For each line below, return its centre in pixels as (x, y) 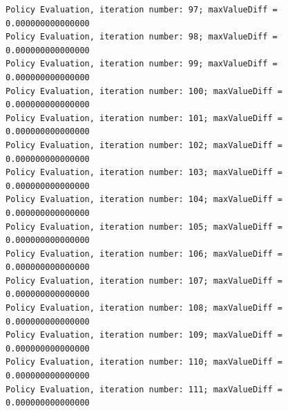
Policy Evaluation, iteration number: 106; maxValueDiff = (144, 254)
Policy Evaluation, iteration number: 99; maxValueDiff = (142, 64)
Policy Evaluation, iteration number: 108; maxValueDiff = (144, 308)
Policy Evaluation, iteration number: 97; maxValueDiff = (142, 10)
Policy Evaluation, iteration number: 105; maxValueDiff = (144, 227)
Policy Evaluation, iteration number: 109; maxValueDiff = (144, 335)
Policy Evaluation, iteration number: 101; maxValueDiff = (144, 118)
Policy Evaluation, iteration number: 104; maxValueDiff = (144, 200)
